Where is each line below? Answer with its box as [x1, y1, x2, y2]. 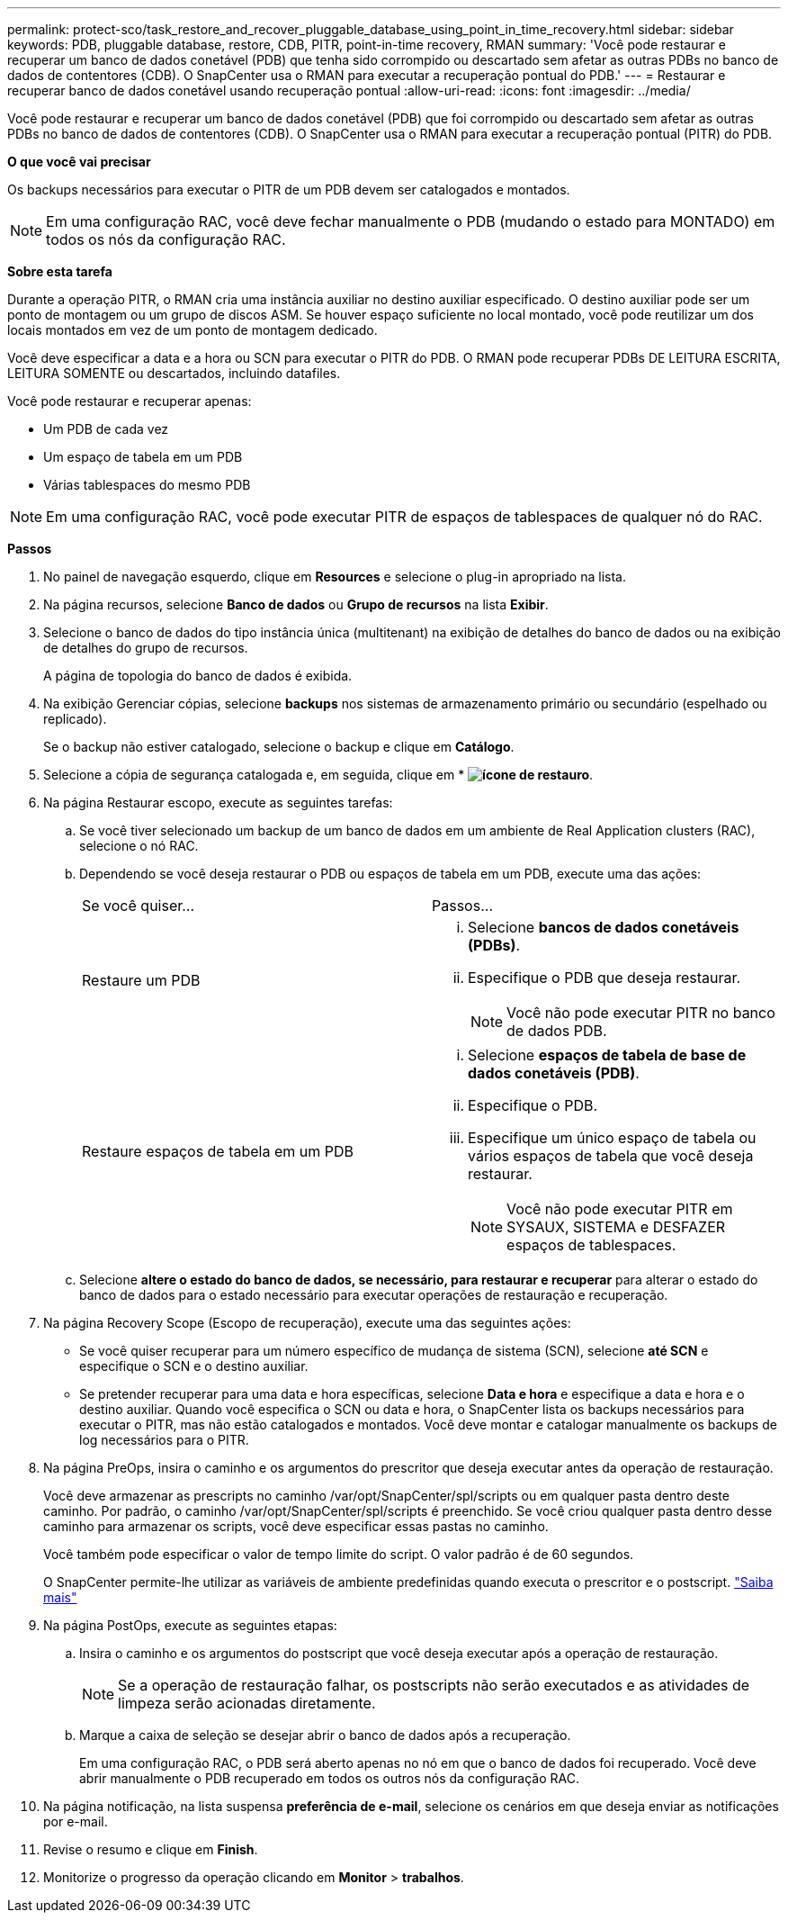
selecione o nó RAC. [79, 838, 199, 853]
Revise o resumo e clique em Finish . [43, 1842, 258, 1857]
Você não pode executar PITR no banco [506, 1004, 775, 1022]
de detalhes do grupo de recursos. [43, 640, 248, 655]
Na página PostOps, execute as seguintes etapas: [43, 1618, 337, 1633]
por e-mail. [43, 1814, 108, 1829]
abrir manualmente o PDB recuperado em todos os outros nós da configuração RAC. [79, 1771, 579, 1786]
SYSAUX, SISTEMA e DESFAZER [506, 1218, 726, 1236]
